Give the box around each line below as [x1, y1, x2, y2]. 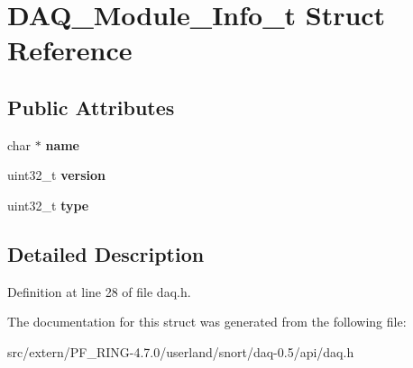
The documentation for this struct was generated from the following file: [7, 312, 407, 331]
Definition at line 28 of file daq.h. [7, 282, 191, 301]
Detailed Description [7, 239, 205, 267]
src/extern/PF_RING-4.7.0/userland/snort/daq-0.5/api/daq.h [7, 342, 354, 361]
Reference [7, 31, 133, 68]
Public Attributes [7, 93, 175, 121]
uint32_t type [7, 195, 89, 214]
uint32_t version [7, 166, 106, 184]
